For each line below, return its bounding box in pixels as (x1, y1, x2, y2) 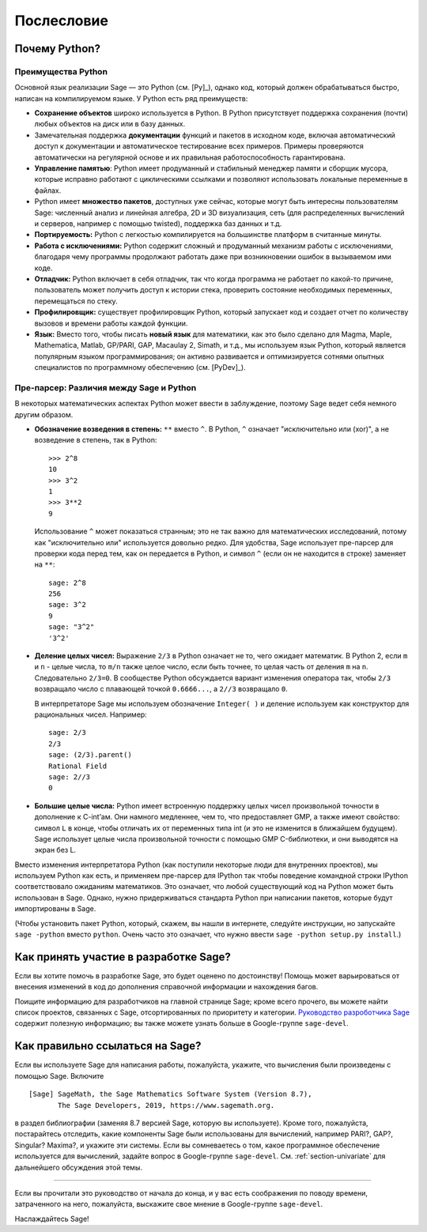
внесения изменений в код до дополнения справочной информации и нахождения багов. (14, 982, 319, 992)
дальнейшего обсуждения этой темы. (14, 1162, 142, 1172)
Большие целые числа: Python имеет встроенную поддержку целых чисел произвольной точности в (34, 801, 380, 810)
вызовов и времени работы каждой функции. (34, 318, 188, 328)
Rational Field (48, 761, 108, 770)
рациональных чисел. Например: (34, 710, 148, 719)
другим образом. (14, 409, 74, 419)
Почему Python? (14, 42, 100, 55)
